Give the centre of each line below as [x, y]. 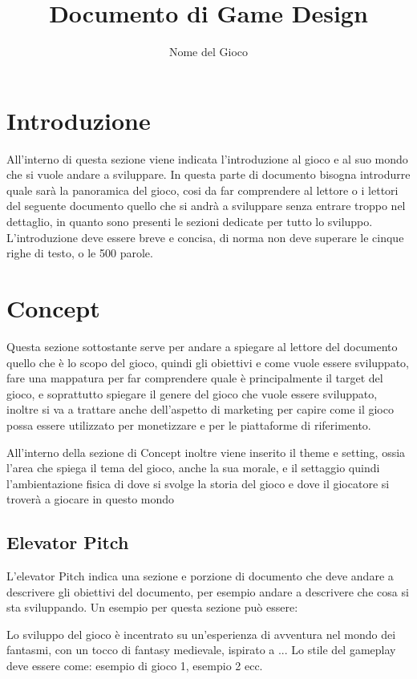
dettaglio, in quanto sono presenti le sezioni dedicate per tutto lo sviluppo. [190, 222]
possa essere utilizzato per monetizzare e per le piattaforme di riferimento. [189, 424]
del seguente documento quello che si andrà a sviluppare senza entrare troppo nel [206, 206]
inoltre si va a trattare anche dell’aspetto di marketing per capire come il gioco [200, 409]
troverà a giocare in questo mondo [91, 499]
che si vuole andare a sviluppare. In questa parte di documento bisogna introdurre [208, 174]
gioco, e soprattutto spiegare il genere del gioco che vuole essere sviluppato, [192, 393]
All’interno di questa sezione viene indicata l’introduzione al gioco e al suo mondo [207, 158]
